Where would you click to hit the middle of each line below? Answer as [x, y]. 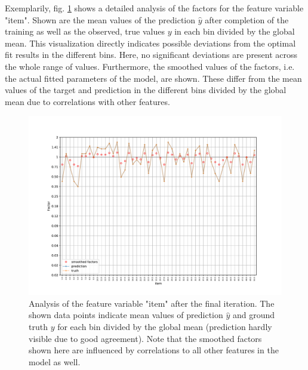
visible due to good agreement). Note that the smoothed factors [145, 338]
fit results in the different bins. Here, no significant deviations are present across [151, 55]
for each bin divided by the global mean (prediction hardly [165, 326]
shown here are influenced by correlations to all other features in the [154, 350]
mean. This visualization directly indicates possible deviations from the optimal [150, 43]
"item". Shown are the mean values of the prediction [100, 19]
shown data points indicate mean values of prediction [126, 315]
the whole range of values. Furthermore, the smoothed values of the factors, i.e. [150, 66]
